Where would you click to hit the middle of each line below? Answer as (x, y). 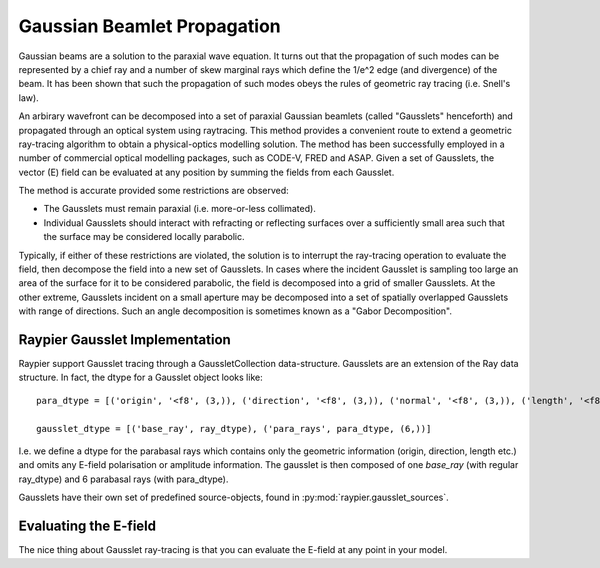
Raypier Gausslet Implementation (125, 339)
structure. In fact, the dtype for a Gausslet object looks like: (141, 377)
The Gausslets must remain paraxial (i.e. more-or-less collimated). (180, 209)
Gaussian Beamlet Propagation (150, 26)
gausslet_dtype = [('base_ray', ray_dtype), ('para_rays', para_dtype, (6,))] (234, 428)
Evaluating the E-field (87, 526)
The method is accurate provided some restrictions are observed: (153, 191)
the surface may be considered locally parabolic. (144, 237)
